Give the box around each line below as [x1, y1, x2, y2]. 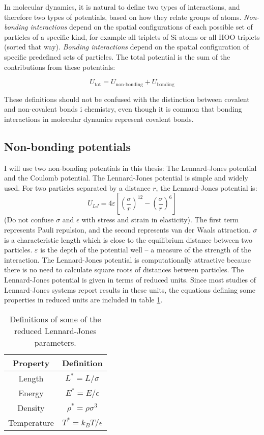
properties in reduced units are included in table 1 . [4, 294, 163, 305]
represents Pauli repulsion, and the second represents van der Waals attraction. [4, 224, 251, 235]
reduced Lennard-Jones [14, 324, 97, 337]
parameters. [34, 336, 76, 348]
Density [17, 401, 45, 414]
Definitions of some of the [10, 313, 101, 325]
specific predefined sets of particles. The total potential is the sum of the [4, 51, 230, 62]
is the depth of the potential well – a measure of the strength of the [40, 244, 251, 255]
